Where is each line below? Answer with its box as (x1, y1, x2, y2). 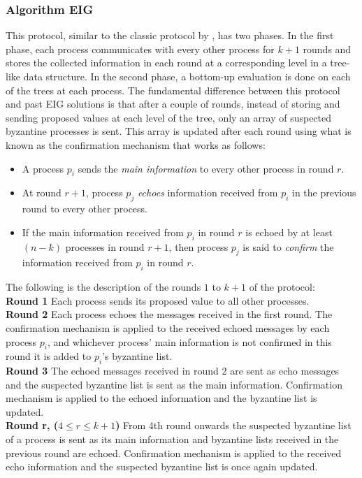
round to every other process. (22, 201, 147, 216)
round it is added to (6, 349, 92, 363)
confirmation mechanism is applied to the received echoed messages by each (6, 320, 330, 335)
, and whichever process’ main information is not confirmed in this (48, 334, 332, 349)
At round (22, 185, 61, 200)
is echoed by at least (245, 224, 333, 239)
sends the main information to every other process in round (78, 161, 334, 175)
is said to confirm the (242, 239, 334, 254)
